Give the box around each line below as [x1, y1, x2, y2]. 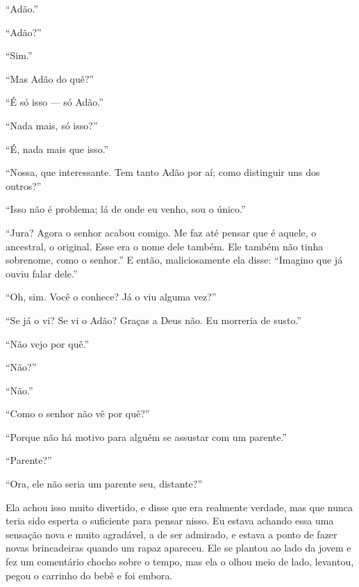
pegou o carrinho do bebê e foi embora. [6, 568, 173, 582]
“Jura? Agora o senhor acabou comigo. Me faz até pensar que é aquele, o [6, 225, 317, 239]
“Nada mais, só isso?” [6, 118, 98, 132]
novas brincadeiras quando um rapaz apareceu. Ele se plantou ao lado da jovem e [6, 540, 351, 555]
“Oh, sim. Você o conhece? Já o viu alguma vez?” [6, 289, 217, 304]
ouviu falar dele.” [6, 266, 78, 280]
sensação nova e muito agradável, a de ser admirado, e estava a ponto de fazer [6, 526, 337, 541]
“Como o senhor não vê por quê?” [6, 406, 150, 421]
